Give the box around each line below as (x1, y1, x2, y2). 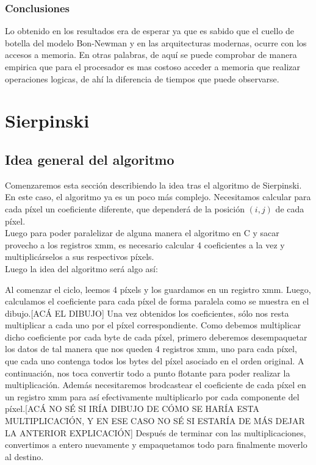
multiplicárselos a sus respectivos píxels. (5, 250, 154, 263)
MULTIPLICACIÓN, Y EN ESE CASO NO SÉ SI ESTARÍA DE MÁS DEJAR (5, 414, 305, 427)
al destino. (5, 450, 44, 463)
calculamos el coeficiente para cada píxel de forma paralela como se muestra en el (5, 295, 309, 308)
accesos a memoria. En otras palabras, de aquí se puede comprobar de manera (5, 48, 297, 61)
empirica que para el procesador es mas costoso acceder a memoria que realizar (5, 60, 300, 73)
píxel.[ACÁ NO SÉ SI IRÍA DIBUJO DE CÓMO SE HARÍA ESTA (5, 402, 259, 415)
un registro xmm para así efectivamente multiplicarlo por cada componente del (5, 390, 300, 403)
